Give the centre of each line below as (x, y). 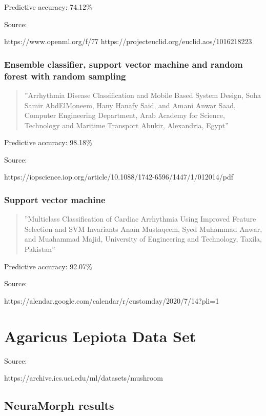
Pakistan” (40, 249)
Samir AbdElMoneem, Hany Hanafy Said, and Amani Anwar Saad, (130, 105)
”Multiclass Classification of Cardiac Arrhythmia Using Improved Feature (140, 219)
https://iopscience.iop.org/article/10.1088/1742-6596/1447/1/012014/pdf (119, 177)
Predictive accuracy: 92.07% (48, 266)
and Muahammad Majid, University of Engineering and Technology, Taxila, (143, 239)
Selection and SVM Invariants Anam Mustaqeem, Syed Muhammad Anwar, (143, 229)
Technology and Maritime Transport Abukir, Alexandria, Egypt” (126, 125)
